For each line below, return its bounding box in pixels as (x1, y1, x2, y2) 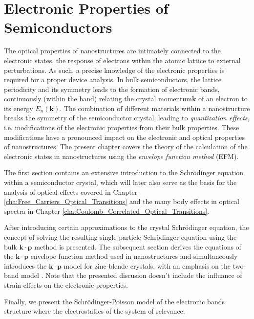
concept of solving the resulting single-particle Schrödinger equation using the (4, 232, 237, 242)
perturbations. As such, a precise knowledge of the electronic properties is (4, 65, 225, 75)
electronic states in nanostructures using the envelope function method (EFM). (4, 151, 239, 161)
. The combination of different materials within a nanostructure (60, 103, 250, 113)
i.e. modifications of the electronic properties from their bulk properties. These (4, 122, 239, 133)
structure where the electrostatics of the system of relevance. (4, 306, 185, 316)
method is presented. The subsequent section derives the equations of (34, 241, 241, 251)
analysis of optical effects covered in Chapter (4, 186, 138, 197)
